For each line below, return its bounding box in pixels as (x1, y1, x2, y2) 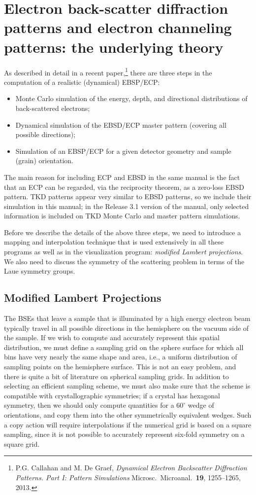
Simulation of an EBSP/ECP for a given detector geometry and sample (15, 145, 231, 156)
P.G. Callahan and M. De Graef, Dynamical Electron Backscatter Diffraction (15, 462, 247, 473)
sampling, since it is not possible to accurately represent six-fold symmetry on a (4, 429, 245, 439)
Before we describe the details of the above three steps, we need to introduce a (4, 227, 241, 237)
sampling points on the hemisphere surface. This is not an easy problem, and (4, 361, 236, 372)
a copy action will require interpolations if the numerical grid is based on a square (4, 419, 252, 429)
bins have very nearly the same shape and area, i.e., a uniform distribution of (4, 352, 237, 362)
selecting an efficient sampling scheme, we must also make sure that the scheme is (4, 381, 251, 391)
